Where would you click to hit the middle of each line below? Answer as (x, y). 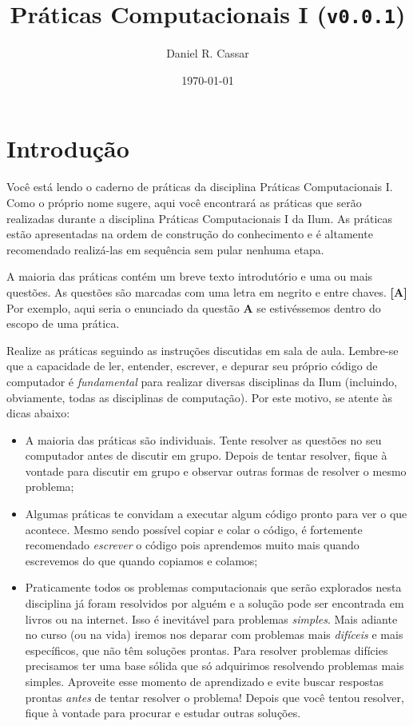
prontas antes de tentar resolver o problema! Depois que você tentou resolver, (214, 697)
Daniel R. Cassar (208, 53)
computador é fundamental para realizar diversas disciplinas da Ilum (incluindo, (202, 381)
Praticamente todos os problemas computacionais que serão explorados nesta (213, 587)
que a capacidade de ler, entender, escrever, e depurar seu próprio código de (192, 366)
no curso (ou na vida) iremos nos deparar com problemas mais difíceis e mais (214, 634)
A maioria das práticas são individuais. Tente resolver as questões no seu (203, 439)
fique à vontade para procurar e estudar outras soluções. (163, 713)
